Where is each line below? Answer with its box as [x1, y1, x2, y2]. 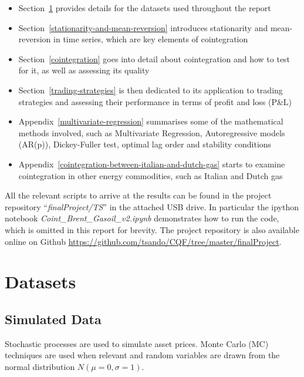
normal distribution [5, 360, 75, 372]
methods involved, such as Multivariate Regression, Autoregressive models [18, 126, 285, 139]
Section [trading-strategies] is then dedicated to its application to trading [18, 83, 283, 96]
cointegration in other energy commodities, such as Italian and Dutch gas [18, 169, 283, 181]
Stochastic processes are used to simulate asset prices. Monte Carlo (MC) [5, 337, 269, 349]
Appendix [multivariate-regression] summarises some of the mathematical [18, 115, 283, 127]
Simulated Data [5, 309, 102, 328]
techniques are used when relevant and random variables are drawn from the [5, 349, 280, 361]
